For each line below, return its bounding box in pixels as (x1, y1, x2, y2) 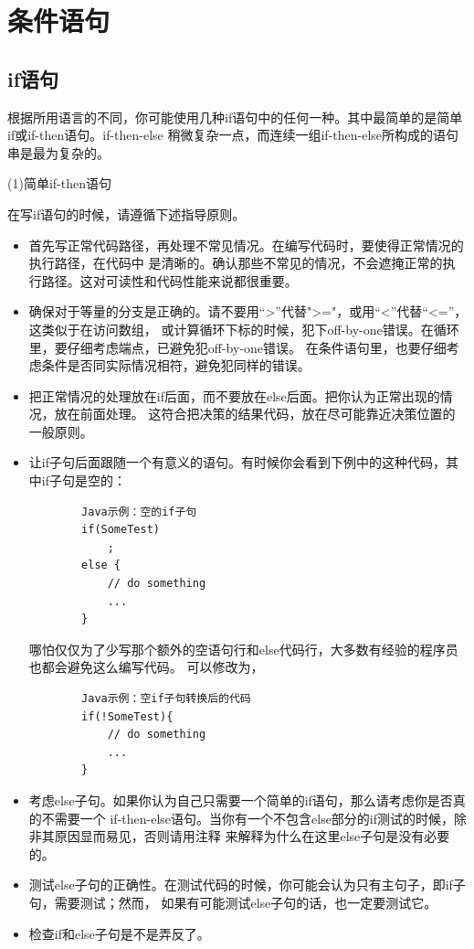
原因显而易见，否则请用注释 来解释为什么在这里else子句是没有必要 (54, 826, 450, 846)
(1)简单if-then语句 (7, 174, 111, 193)
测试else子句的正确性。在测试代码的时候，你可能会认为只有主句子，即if (28, 875, 453, 894)
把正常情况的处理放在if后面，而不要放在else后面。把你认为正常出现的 (28, 386, 440, 405)
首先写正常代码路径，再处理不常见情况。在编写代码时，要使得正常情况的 (28, 235, 464, 254)
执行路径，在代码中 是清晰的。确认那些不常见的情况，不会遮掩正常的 (28, 253, 443, 272)
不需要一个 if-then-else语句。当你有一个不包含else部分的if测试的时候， (41, 808, 455, 827)
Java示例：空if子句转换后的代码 (81, 692, 251, 706)
